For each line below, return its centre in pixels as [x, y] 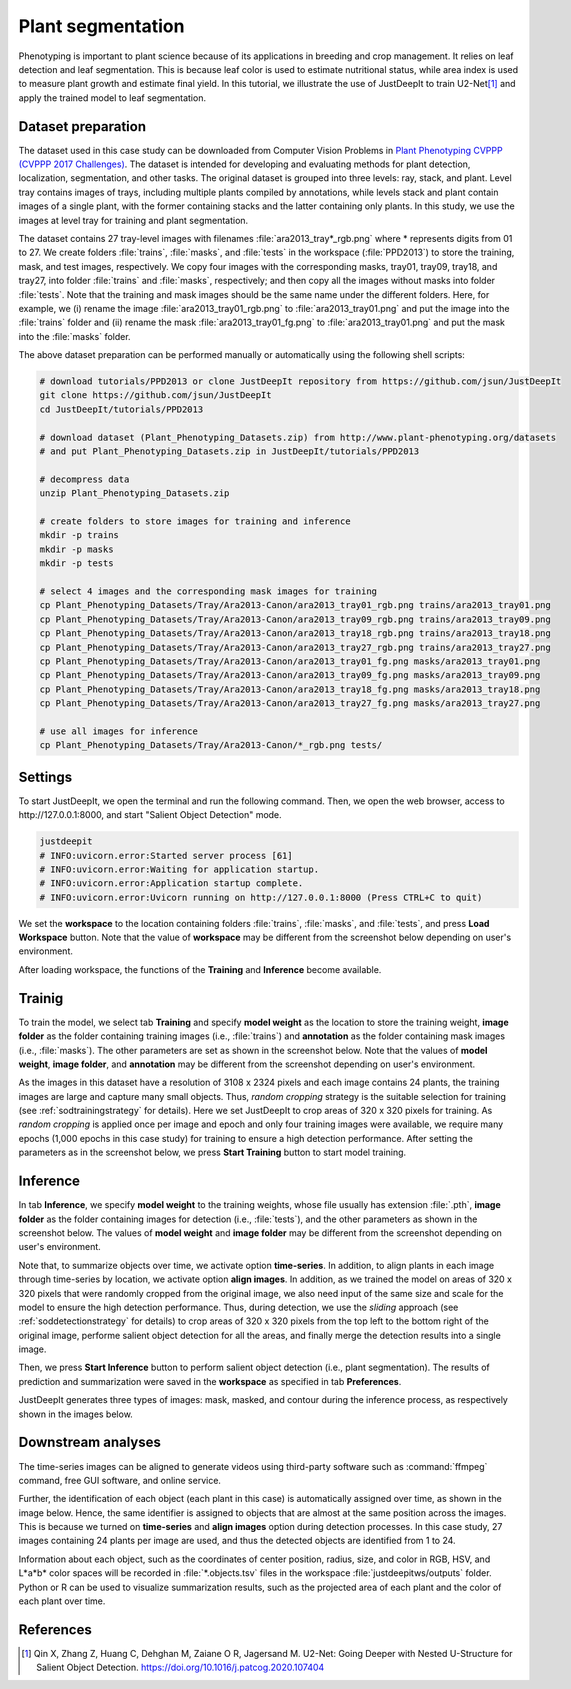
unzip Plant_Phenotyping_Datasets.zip [134, 493]
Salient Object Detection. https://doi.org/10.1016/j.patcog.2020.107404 [180, 1667]
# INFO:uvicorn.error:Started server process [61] [166, 855]
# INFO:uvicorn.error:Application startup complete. [171, 883]
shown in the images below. [76, 1414]
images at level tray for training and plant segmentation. [133, 220]
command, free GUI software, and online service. [120, 1480]
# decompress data [84, 479]
